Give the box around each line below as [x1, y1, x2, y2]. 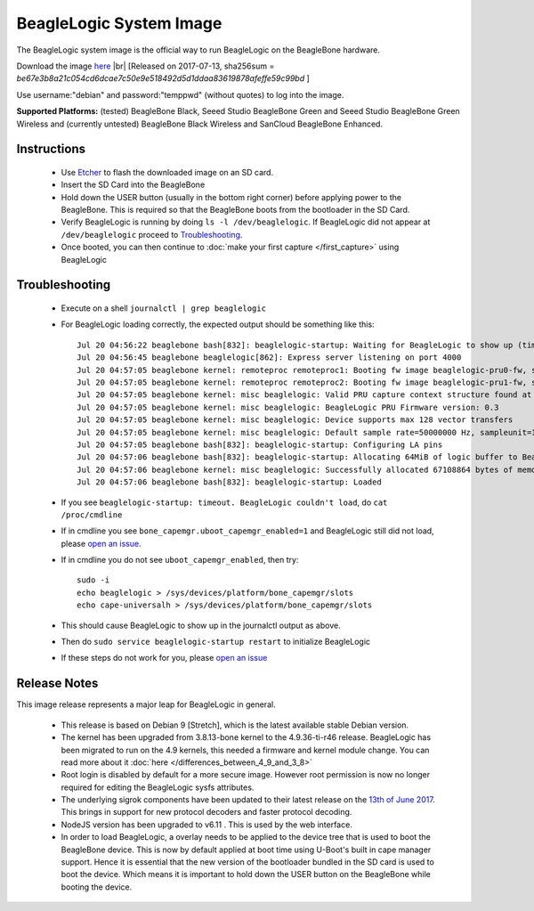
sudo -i [77, 575, 110, 585]
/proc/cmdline [61, 509, 123, 520]
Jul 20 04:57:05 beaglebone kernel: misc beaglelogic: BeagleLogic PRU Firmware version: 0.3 [77, 402, 499, 412]
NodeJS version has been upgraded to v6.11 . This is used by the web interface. [61, 819, 353, 830]
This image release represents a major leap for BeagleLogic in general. [16, 699, 276, 710]
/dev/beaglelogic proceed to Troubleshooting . [61, 229, 243, 240]
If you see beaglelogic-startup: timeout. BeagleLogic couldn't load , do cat [61, 497, 388, 508]
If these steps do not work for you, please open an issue [61, 653, 268, 663]
